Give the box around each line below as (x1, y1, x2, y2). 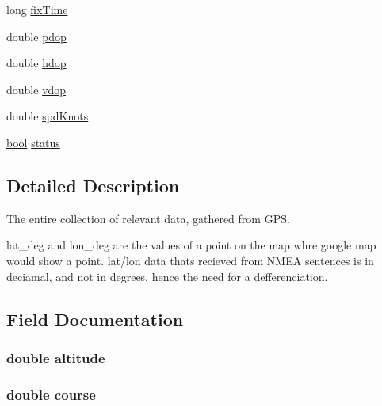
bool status (6, 134, 60, 150)
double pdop (6, 28, 67, 44)
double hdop (6, 55, 67, 71)
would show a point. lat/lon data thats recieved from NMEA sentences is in (6, 252, 374, 268)
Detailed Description (6, 173, 180, 197)
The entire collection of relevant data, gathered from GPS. (6, 210, 290, 226)
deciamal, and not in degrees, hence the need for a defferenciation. (6, 268, 328, 284)
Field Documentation (6, 306, 184, 331)
